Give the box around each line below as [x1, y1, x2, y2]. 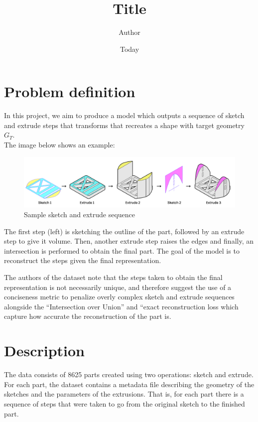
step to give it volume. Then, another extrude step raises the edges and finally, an [4, 236, 254, 246]
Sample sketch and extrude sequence [24, 209, 135, 220]
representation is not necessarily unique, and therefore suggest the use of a [4, 281, 232, 292]
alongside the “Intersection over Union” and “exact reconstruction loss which [4, 301, 239, 311]
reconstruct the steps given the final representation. [4, 255, 161, 266]
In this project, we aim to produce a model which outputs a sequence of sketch [4, 110, 245, 121]
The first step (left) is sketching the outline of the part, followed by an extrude [4, 226, 245, 236]
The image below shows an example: [4, 140, 115, 150]
